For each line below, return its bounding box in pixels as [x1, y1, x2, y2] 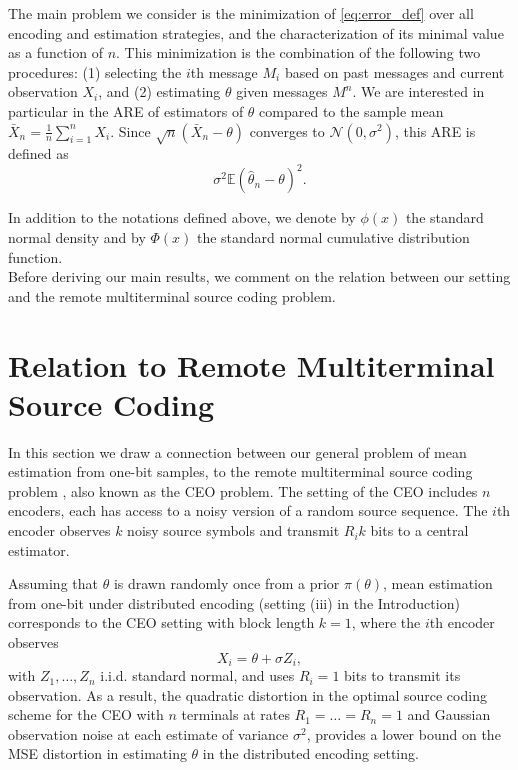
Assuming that [8, 573, 98, 594]
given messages [236, 81, 328, 102]
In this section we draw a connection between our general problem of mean [8, 441, 467, 462]
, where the [351, 612, 421, 633]
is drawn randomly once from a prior [113, 573, 340, 594]
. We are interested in [352, 81, 485, 102]
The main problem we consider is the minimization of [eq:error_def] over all [8, 3, 474, 23]
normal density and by [8, 227, 146, 248]
